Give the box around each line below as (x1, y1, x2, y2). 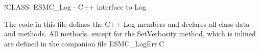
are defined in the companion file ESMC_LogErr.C (4, 38, 164, 48)
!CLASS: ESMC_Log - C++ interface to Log (4, 2, 147, 12)
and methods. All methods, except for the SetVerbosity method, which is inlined (4, 28, 256, 39)
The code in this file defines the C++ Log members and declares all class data (4, 18, 250, 29)
